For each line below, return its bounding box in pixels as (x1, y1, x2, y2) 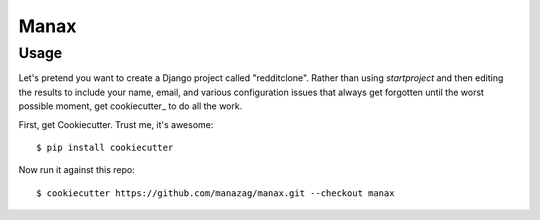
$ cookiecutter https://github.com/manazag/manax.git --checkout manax (36, 187, 395, 199)
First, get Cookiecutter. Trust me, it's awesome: (18, 118, 214, 130)
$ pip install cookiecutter (36, 141, 174, 153)
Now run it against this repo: (18, 164, 135, 176)
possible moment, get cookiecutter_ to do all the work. (18, 100, 243, 112)
